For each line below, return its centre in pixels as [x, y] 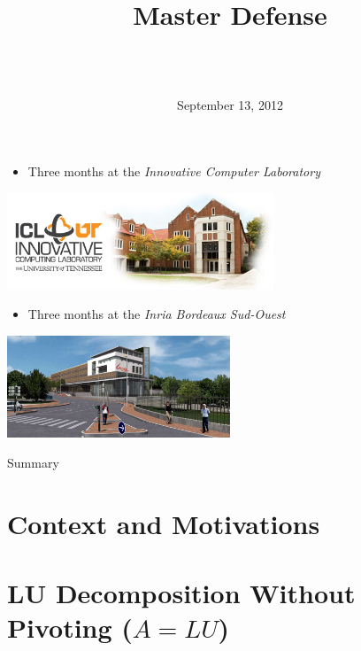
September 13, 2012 [230, 104]
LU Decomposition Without [181, 593]
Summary [33, 463]
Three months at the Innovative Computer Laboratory [174, 171]
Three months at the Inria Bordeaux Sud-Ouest [157, 314]
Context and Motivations [164, 523]
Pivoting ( [70, 628]
